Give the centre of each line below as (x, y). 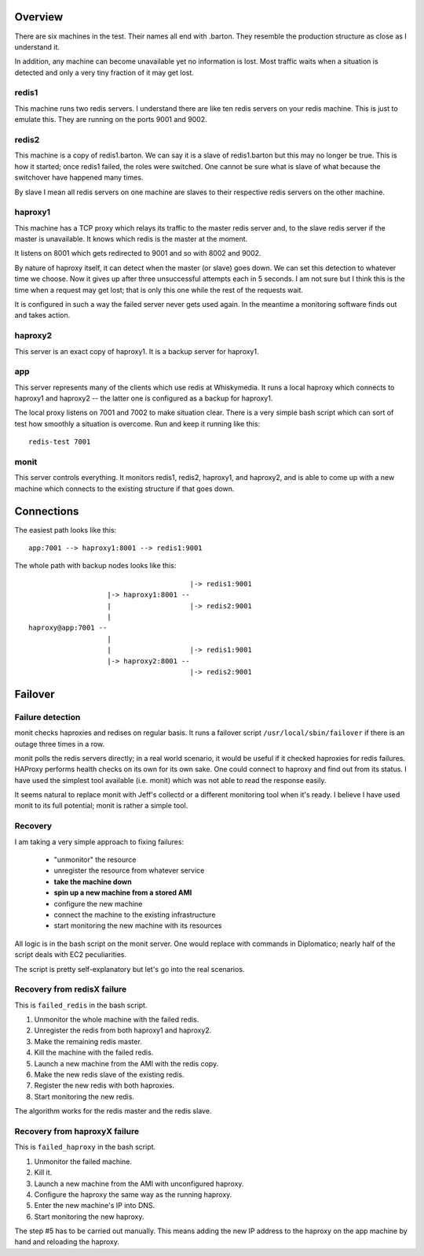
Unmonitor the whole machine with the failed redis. (117, 1020)
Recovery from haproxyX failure (77, 1131)
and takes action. (42, 316)
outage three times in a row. (60, 744)
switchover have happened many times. (79, 178)
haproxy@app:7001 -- (68, 628)
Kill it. (43, 1173)
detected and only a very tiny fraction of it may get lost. (104, 72)
